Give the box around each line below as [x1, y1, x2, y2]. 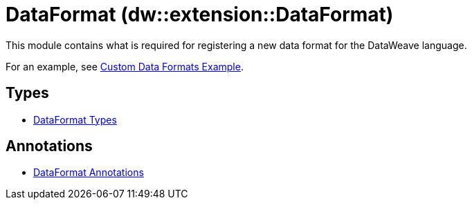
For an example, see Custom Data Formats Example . [6, 60, 244, 72]
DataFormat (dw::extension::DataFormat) [6, 3, 394, 26]
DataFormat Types [33, 113, 117, 126]
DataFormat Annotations [33, 166, 144, 179]
